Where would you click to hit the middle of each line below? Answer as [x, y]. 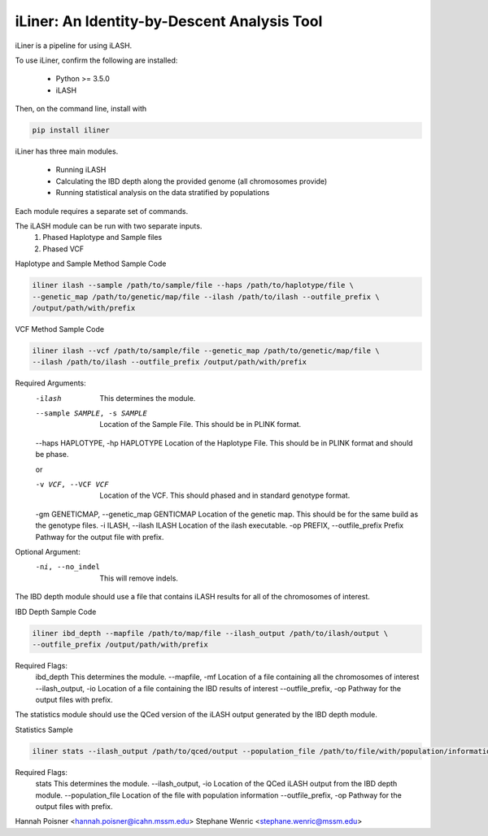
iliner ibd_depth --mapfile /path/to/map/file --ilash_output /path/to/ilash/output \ [210, 633]
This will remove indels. [139, 578]
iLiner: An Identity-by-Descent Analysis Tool [169, 21]
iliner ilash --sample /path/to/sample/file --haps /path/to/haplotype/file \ [193, 285]
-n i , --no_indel [68, 567]
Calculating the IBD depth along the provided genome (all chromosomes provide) [192, 181]
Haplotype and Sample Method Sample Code [91, 263]
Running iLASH [81, 170]
